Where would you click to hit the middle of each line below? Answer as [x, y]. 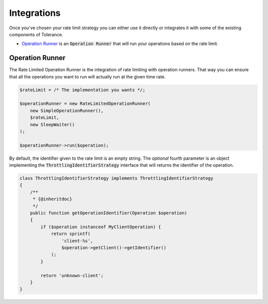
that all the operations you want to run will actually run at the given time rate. [87, 76]
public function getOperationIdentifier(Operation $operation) [109, 213]
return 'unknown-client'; [72, 275]
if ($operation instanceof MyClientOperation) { [101, 227]
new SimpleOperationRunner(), [67, 111]
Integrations [35, 13]
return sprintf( [71, 234]
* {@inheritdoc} [52, 199]
